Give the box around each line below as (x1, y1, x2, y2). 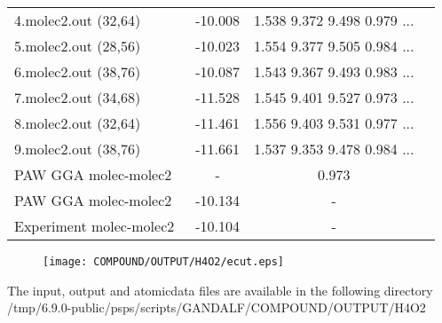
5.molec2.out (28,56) (14, 35, 141, 56)
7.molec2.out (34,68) (14, 87, 141, 107)
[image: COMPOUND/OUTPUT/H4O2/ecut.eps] (43, 256, 285, 268)
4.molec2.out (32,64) (14, 10, 141, 30)
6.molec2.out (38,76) (14, 61, 141, 82)
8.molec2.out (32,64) (14, 113, 141, 133)
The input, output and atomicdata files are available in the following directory (7, 280, 433, 299)
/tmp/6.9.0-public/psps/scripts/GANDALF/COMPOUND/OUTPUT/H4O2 (7, 298, 426, 317)
